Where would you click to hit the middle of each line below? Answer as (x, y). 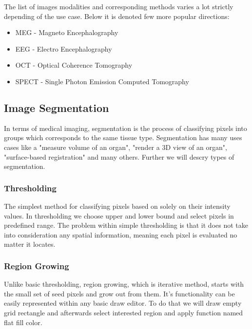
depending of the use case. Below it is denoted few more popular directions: (117, 16)
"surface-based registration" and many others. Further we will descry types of (119, 156)
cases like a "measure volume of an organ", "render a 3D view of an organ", (116, 147)
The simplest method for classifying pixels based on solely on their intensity (117, 206)
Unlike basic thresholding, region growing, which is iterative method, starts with (124, 284)
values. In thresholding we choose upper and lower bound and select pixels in (119, 215)
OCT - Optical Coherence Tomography (74, 65)
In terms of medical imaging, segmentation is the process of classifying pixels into (126, 128)
